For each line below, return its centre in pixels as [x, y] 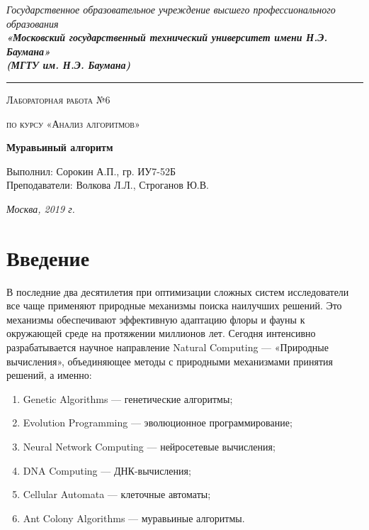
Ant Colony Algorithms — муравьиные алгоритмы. [134, 518]
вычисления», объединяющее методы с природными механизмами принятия [170, 361]
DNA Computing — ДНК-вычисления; [107, 470]
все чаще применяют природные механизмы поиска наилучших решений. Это [174, 305]
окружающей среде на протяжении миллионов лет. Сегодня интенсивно [161, 333]
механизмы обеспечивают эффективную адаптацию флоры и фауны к [156, 319]
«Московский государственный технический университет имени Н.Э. [167, 37]
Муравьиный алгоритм [60, 147]
